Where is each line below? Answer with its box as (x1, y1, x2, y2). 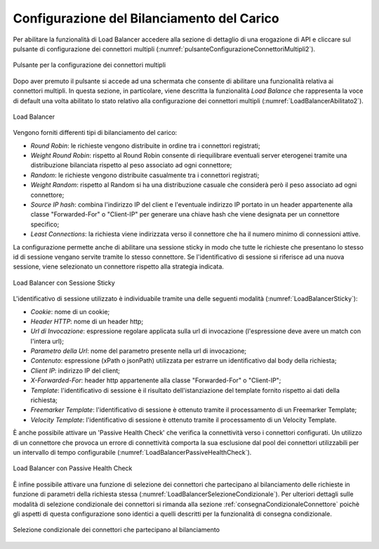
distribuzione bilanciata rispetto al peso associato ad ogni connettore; (30, 161, 232, 169)
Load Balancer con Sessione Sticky (13, 278, 115, 287)
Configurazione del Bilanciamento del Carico (13, 11, 280, 26)
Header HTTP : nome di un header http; (30, 317, 144, 325)
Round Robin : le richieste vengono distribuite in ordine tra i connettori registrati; (30, 141, 260, 150)
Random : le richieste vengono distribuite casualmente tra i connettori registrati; (30, 171, 260, 179)
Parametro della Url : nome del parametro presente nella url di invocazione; (30, 347, 247, 355)
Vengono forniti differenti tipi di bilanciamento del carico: (13, 129, 178, 137)
